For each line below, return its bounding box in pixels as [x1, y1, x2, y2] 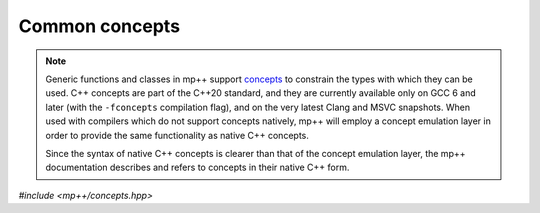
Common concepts [18, 15, 180, 37]
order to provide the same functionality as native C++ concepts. [45, 129, 309, 141]
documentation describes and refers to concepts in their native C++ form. [45, 161, 350, 174]
